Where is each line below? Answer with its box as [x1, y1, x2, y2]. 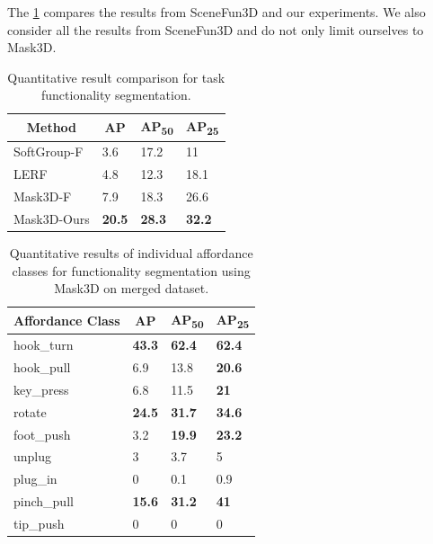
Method [26, 118, 77, 137]
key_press [13, 379, 69, 398]
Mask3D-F [13, 187, 72, 206]
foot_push [13, 424, 71, 443]
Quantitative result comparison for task [7, 67, 225, 86]
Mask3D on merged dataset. [54, 279, 209, 298]
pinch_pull [13, 492, 74, 511]
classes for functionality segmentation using [12, 261, 251, 280]
